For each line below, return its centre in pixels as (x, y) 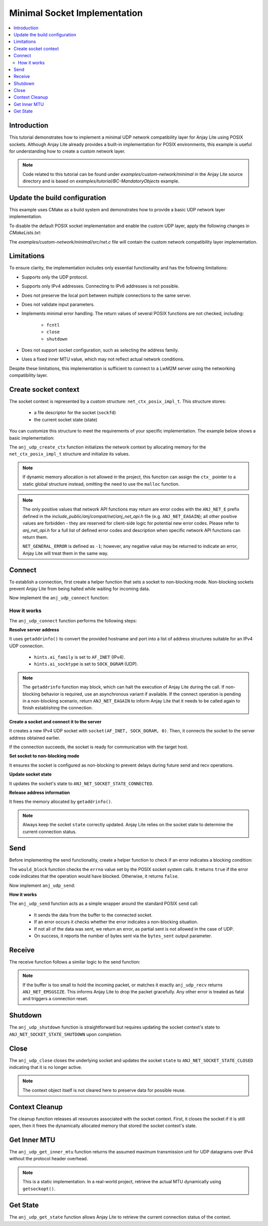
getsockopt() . (39, 1189)
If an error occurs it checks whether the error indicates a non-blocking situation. (116, 922)
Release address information (40, 792)
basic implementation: (32, 438)
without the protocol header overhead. (49, 1159)
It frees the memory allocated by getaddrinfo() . (61, 802)
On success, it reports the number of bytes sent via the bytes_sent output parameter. (123, 936)
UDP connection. (27, 646)
